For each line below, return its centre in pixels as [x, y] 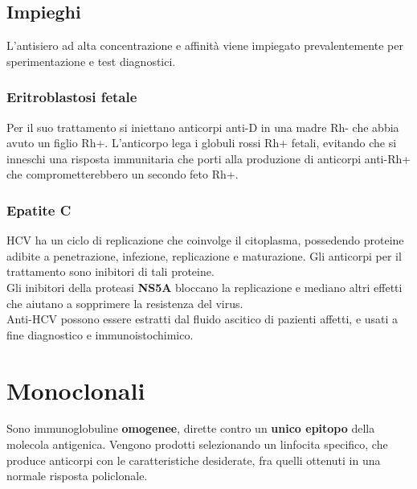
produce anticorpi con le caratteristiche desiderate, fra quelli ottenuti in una [194, 460]
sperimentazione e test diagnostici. [91, 61]
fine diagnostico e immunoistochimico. [100, 334]
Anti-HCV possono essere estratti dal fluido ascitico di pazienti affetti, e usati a [202, 319]
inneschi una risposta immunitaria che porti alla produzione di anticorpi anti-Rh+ [209, 158]
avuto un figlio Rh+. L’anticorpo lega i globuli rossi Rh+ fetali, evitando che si [202, 143]
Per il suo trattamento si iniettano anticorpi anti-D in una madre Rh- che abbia [203, 127]
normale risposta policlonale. [77, 476]
